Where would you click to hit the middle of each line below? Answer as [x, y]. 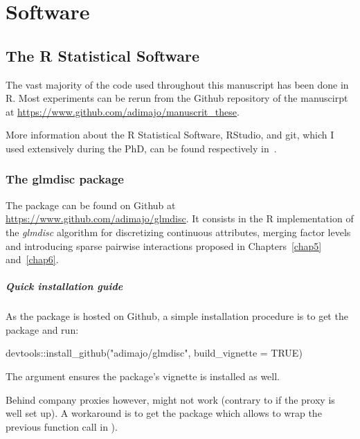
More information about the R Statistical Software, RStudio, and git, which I [170, 135]
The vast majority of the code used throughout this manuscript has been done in [177, 84]
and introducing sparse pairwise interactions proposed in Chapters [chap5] [164, 245]
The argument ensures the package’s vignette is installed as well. [143, 376]
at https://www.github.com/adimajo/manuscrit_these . [123, 111]
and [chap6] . [32, 259]
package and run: [42, 329]
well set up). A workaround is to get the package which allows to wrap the [164, 413]
